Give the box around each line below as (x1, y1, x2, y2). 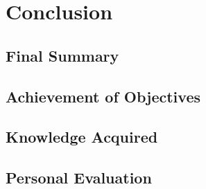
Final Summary (6, 44, 119, 66)
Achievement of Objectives (6, 85, 200, 107)
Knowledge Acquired (6, 126, 158, 147)
